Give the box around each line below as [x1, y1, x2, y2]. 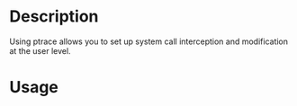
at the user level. [9, 45, 71, 56]
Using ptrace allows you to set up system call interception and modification [9, 36, 289, 47]
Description [9, 6, 99, 27]
